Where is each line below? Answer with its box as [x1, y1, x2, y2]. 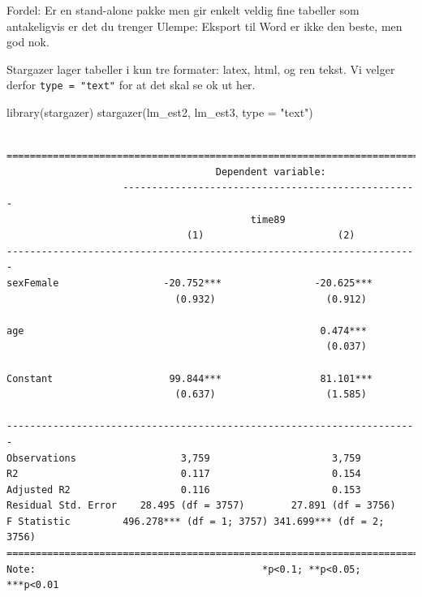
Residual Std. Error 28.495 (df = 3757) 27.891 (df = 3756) [6, 500, 396, 512]
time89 [250, 213, 286, 225]
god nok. [6, 33, 50, 50]
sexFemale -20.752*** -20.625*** [6, 277, 373, 289]
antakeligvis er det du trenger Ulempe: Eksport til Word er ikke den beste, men [6, 17, 403, 34]
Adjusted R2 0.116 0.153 [6, 483, 361, 496]
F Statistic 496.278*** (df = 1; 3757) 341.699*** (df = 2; [6, 515, 385, 527]
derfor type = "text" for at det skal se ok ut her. [6, 76, 256, 93]
